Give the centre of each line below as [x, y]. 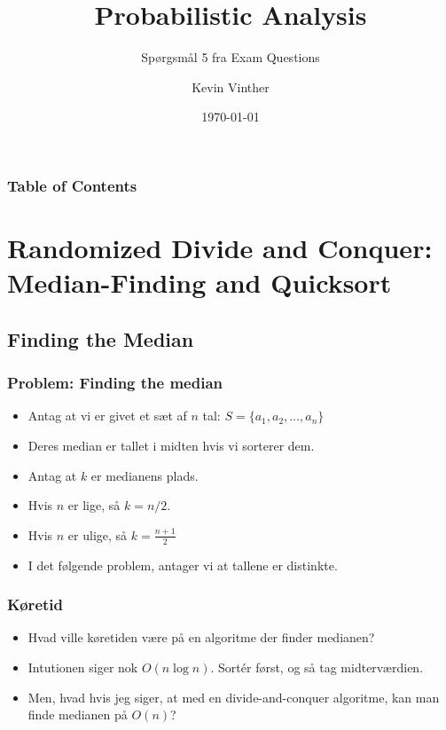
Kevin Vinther [231, 86]
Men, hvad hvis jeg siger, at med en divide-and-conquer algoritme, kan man [234, 697]
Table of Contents [72, 185]
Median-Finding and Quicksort [200, 283]
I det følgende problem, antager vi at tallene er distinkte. [183, 565]
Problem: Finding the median [115, 383]
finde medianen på [78, 714]
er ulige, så [98, 534]
